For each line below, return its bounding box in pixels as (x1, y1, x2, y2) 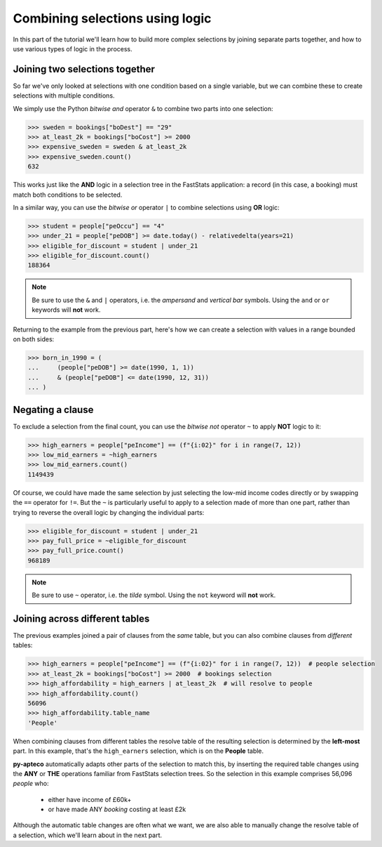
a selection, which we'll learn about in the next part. (13, 831, 163, 839)
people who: (13, 780, 49, 788)
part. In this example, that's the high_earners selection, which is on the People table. (13, 747, 264, 755)
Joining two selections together (13, 63, 156, 75)
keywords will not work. (32, 306, 101, 314)
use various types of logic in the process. (13, 44, 132, 53)
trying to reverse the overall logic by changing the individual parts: (13, 508, 205, 516)
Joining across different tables (13, 612, 150, 624)
